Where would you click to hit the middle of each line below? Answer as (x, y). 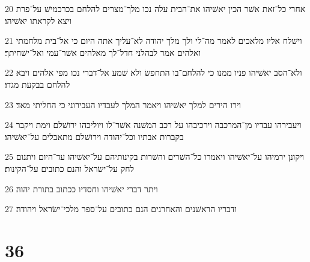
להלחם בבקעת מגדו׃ (38, 84)
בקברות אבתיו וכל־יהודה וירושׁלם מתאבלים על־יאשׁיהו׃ (94, 136)
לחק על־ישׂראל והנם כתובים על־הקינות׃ (69, 168)
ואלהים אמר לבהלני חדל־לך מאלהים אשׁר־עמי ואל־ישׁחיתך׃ (103, 52)
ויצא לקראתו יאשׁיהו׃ (38, 20)
